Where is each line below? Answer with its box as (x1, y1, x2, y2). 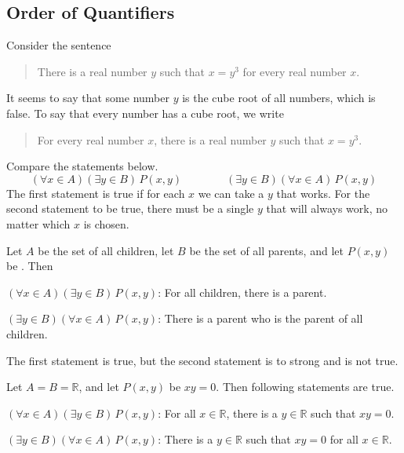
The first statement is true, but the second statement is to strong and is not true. (6, 352, 399, 368)
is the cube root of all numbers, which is (182, 90, 376, 106)
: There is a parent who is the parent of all (158, 310, 363, 327)
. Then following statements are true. (216, 378, 395, 395)
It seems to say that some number (6, 90, 169, 106)
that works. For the (276, 184, 370, 201)
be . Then (6, 258, 53, 274)
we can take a (198, 184, 264, 201)
